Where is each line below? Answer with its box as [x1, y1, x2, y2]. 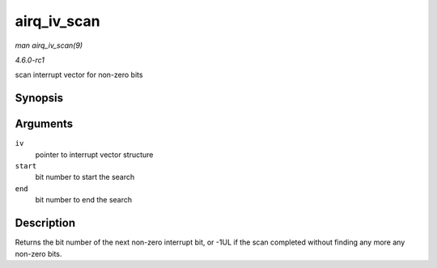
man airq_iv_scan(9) [15, 40, 83, 50]
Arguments [15, 117, 74, 131]
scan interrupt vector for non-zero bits [15, 70, 143, 80]
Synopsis [15, 91, 64, 105]
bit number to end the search [35, 195, 133, 205]
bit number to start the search [35, 172, 135, 182]
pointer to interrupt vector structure [35, 150, 154, 160]
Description [15, 216, 76, 230]
